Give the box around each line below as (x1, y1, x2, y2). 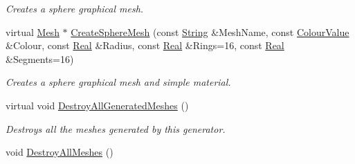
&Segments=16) (6, 51, 74, 66)
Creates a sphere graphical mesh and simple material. (6, 75, 231, 89)
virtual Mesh (6, 24, 60, 39)
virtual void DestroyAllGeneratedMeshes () (6, 98, 189, 112)
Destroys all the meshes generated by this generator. (6, 121, 226, 136)
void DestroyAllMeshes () (6, 145, 113, 159)
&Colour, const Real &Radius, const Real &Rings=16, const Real (6, 38, 284, 53)
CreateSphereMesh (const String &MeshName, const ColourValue (71, 24, 349, 39)
